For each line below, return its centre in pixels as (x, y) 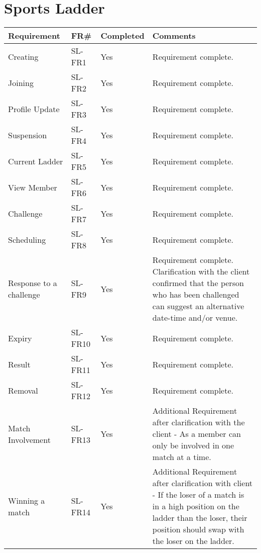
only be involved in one (193, 445)
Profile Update (34, 109)
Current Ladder (36, 161)
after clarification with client (203, 483)
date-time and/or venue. (195, 318)
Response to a (33, 283)
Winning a (27, 500)
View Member (33, 187)
